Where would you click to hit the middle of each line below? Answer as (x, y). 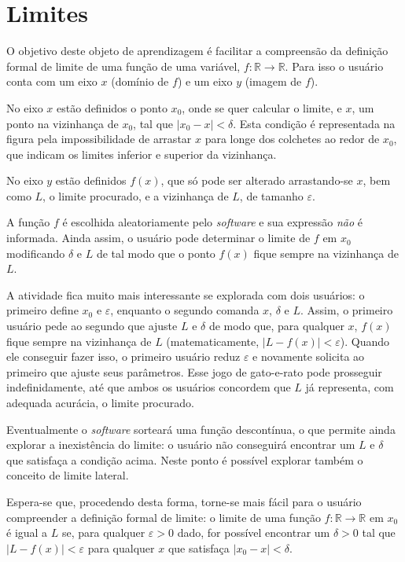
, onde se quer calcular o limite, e (262, 107)
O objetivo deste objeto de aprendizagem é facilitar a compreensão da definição (197, 51)
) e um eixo (205, 81)
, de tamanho (271, 195)
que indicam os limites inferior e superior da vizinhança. (142, 154)
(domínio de (140, 81)
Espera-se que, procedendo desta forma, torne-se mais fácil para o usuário (184, 501)
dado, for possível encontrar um (254, 533)
